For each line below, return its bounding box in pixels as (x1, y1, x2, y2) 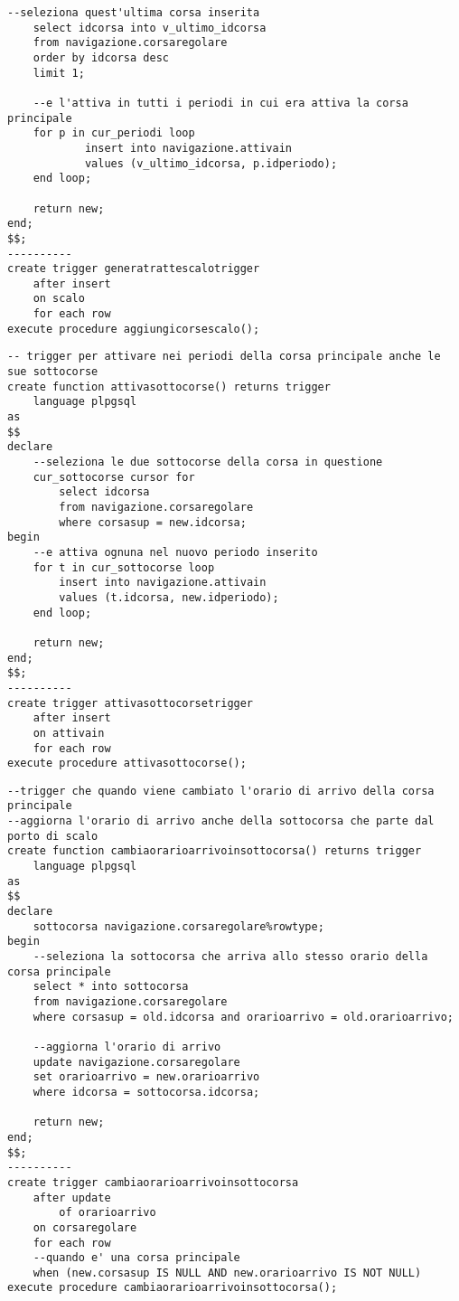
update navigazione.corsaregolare (33, 1055, 240, 1069)
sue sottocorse (7, 365, 98, 379)
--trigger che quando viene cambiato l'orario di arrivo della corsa (7, 784, 435, 797)
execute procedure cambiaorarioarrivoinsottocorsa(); (7, 1281, 338, 1295)
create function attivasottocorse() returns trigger (7, 380, 331, 393)
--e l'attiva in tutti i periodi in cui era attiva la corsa (33, 96, 408, 109)
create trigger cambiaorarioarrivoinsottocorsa (7, 1175, 299, 1189)
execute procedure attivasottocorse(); (7, 757, 247, 770)
